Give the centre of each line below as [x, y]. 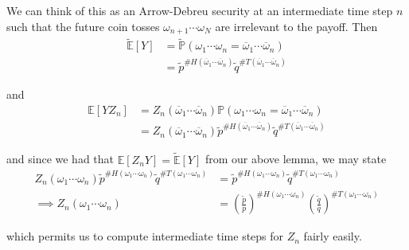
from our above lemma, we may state [296, 159]
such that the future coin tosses [83, 26]
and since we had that [60, 159]
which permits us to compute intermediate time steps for [145, 236]
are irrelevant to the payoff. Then [296, 26]
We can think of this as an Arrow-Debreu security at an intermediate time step [200, 10]
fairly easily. [333, 236]
